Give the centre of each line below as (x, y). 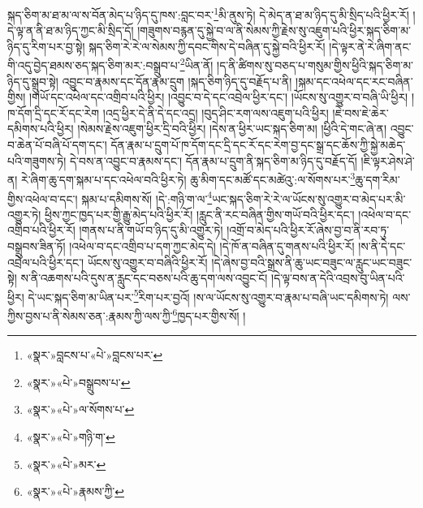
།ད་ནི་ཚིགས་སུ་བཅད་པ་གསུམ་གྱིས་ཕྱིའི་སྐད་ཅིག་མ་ (315, 65)
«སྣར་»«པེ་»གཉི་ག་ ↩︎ (71, 437)
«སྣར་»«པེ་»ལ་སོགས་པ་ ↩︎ (80, 409)
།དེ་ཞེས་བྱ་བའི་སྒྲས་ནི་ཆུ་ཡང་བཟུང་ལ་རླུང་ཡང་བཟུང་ (312, 262)
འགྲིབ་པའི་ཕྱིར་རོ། (41, 230)
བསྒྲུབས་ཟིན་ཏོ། (37, 245)
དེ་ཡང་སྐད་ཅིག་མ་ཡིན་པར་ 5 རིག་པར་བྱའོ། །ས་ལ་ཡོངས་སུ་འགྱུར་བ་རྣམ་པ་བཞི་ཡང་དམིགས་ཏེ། (208, 295)
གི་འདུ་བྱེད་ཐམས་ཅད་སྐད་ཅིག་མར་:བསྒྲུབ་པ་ (94, 65)
